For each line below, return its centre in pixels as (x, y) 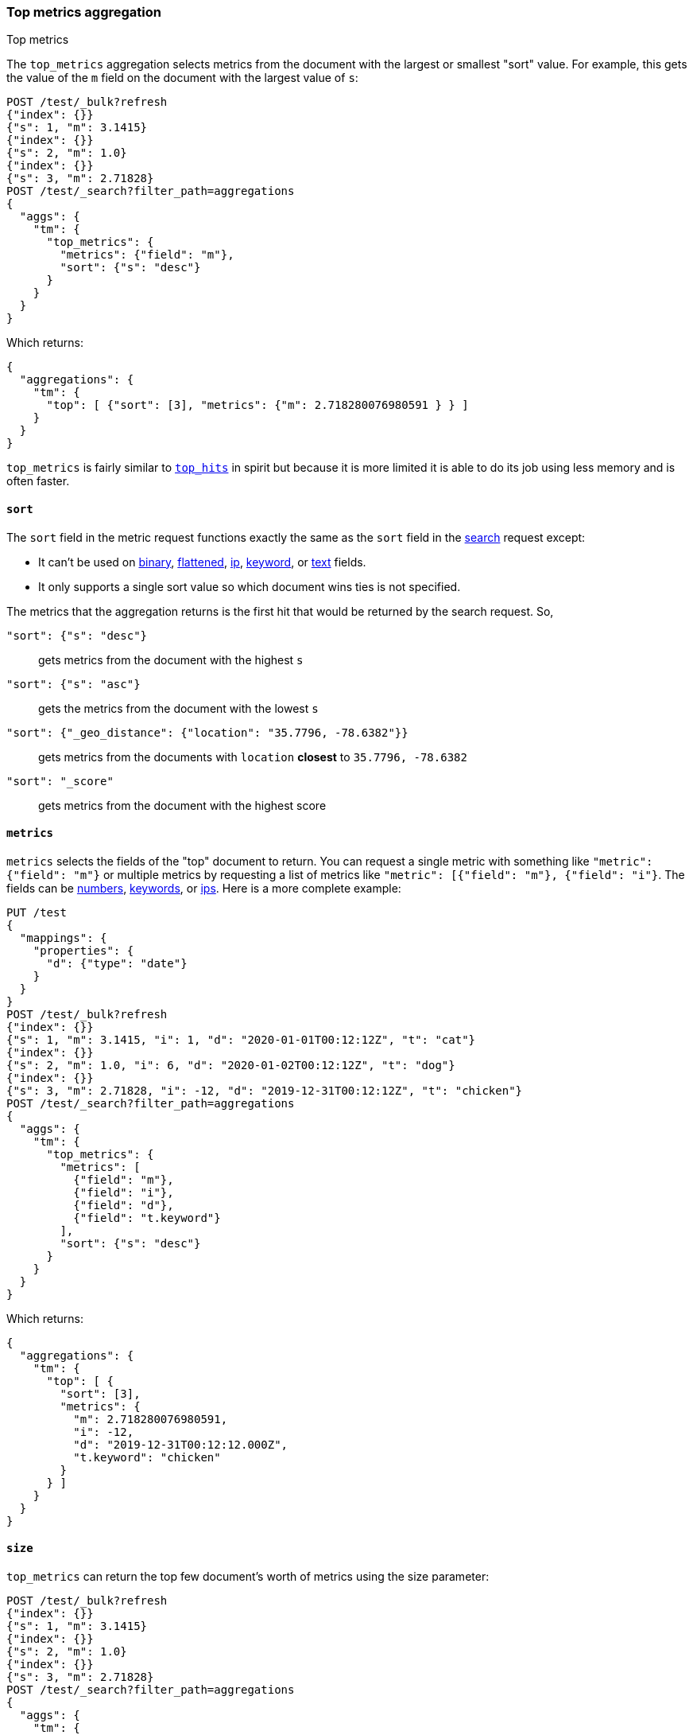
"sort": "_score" (60, 781)
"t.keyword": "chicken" (147, 1457)
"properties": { (83, 950)
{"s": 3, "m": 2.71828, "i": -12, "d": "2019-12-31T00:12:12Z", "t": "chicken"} (265, 1090)
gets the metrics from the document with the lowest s (178, 708)
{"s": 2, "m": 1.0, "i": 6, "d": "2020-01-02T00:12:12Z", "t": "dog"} (231, 1065)
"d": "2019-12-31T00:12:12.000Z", (181, 1444)
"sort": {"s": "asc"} (74, 684)
